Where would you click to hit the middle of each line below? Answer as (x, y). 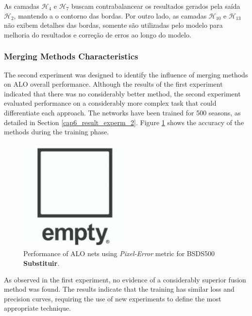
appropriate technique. (37, 308)
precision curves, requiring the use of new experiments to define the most (113, 298)
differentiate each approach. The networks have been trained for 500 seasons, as (122, 112)
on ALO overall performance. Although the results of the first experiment (113, 84)
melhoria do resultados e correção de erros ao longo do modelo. (98, 34)
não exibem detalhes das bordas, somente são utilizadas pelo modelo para (113, 25)
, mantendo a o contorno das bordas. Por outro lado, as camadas (110, 15)
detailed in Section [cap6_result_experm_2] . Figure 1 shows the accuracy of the (124, 122)
